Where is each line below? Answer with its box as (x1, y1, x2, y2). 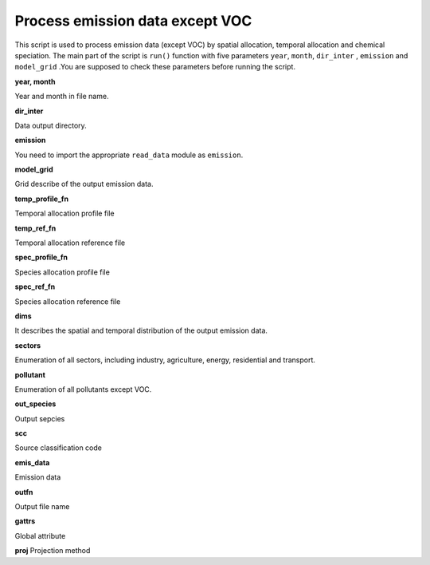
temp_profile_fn (14, 194, 69, 203)
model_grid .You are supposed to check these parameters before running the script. (14, 62, 296, 72)
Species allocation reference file (14, 296, 121, 306)
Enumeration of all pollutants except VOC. (14, 384, 152, 394)
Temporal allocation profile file (14, 208, 115, 219)
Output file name (14, 502, 70, 512)
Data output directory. (14, 121, 87, 130)
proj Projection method (14, 546, 91, 555)
